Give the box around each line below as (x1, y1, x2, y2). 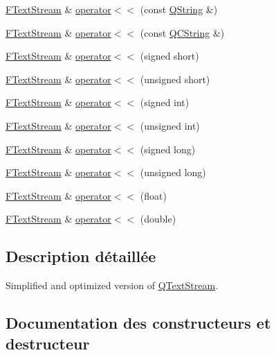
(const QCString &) (140, 25, 225, 40)
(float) (140, 188, 167, 202)
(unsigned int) (140, 118, 200, 132)
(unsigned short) (140, 71, 210, 86)
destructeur (6, 332, 90, 354)
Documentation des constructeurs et (6, 312, 271, 334)
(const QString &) (140, 2, 218, 16)
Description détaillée (6, 245, 156, 267)
